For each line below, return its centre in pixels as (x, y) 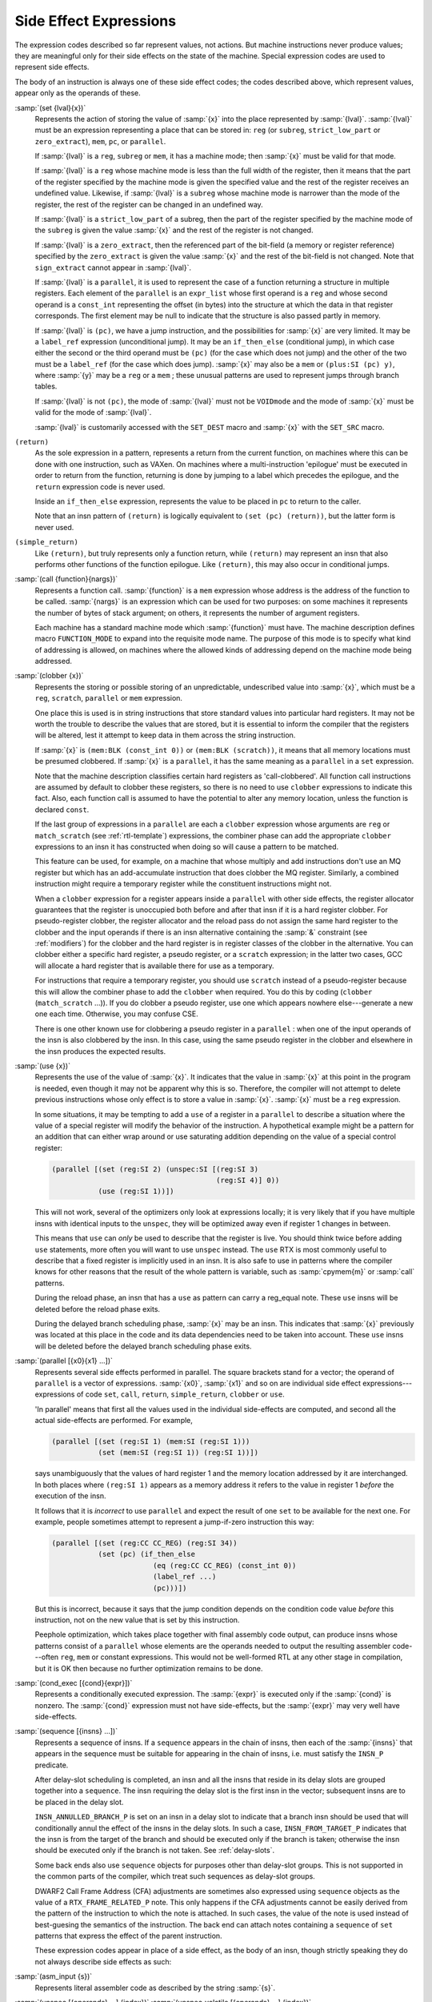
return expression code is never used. (100, 486)
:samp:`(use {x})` (43, 1066)
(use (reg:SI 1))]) (136, 1192)
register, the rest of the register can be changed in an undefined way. (149, 204)
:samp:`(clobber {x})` (49, 676)
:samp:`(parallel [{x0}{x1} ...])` (64, 1361)
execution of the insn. (71, 1496)
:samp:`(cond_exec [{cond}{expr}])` (74, 1682)
